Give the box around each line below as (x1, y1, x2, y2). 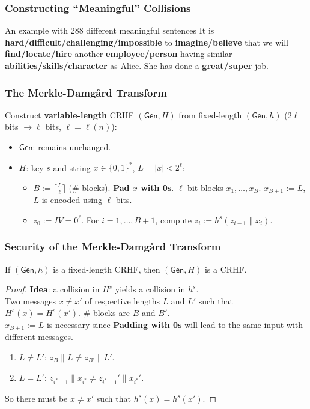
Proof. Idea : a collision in (5, 283, 100, 295)
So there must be (5, 392, 68, 405)
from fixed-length (178, 108, 242, 121)
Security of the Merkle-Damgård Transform (5, 239, 221, 254)
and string (53, 161, 91, 174)
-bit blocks (184, 181, 223, 193)
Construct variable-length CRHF (5, 108, 134, 121)
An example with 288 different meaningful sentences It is (5, 24, 214, 37)
